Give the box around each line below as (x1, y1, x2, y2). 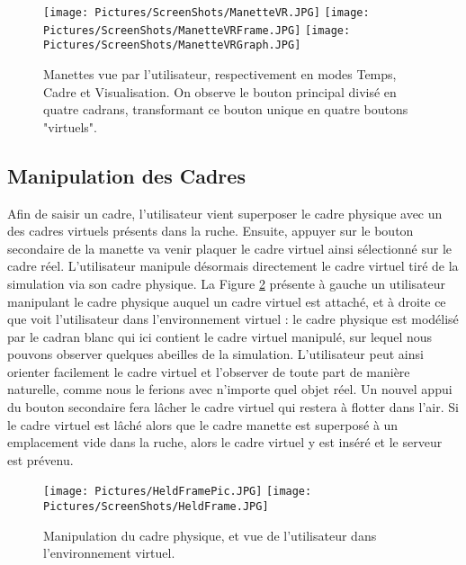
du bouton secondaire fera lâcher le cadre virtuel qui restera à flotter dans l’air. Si (7, 398, 459, 417)
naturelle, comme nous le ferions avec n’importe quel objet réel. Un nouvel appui (7, 380, 453, 399)
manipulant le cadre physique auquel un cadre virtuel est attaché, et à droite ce (7, 291, 446, 310)
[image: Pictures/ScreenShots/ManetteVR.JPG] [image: (43, 6, 370, 19)
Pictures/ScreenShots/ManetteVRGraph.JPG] (43, 39, 301, 52)
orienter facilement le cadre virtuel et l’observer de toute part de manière (7, 362, 410, 381)
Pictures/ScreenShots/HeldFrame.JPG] (43, 500, 269, 514)
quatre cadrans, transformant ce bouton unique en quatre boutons (43, 100, 408, 119)
